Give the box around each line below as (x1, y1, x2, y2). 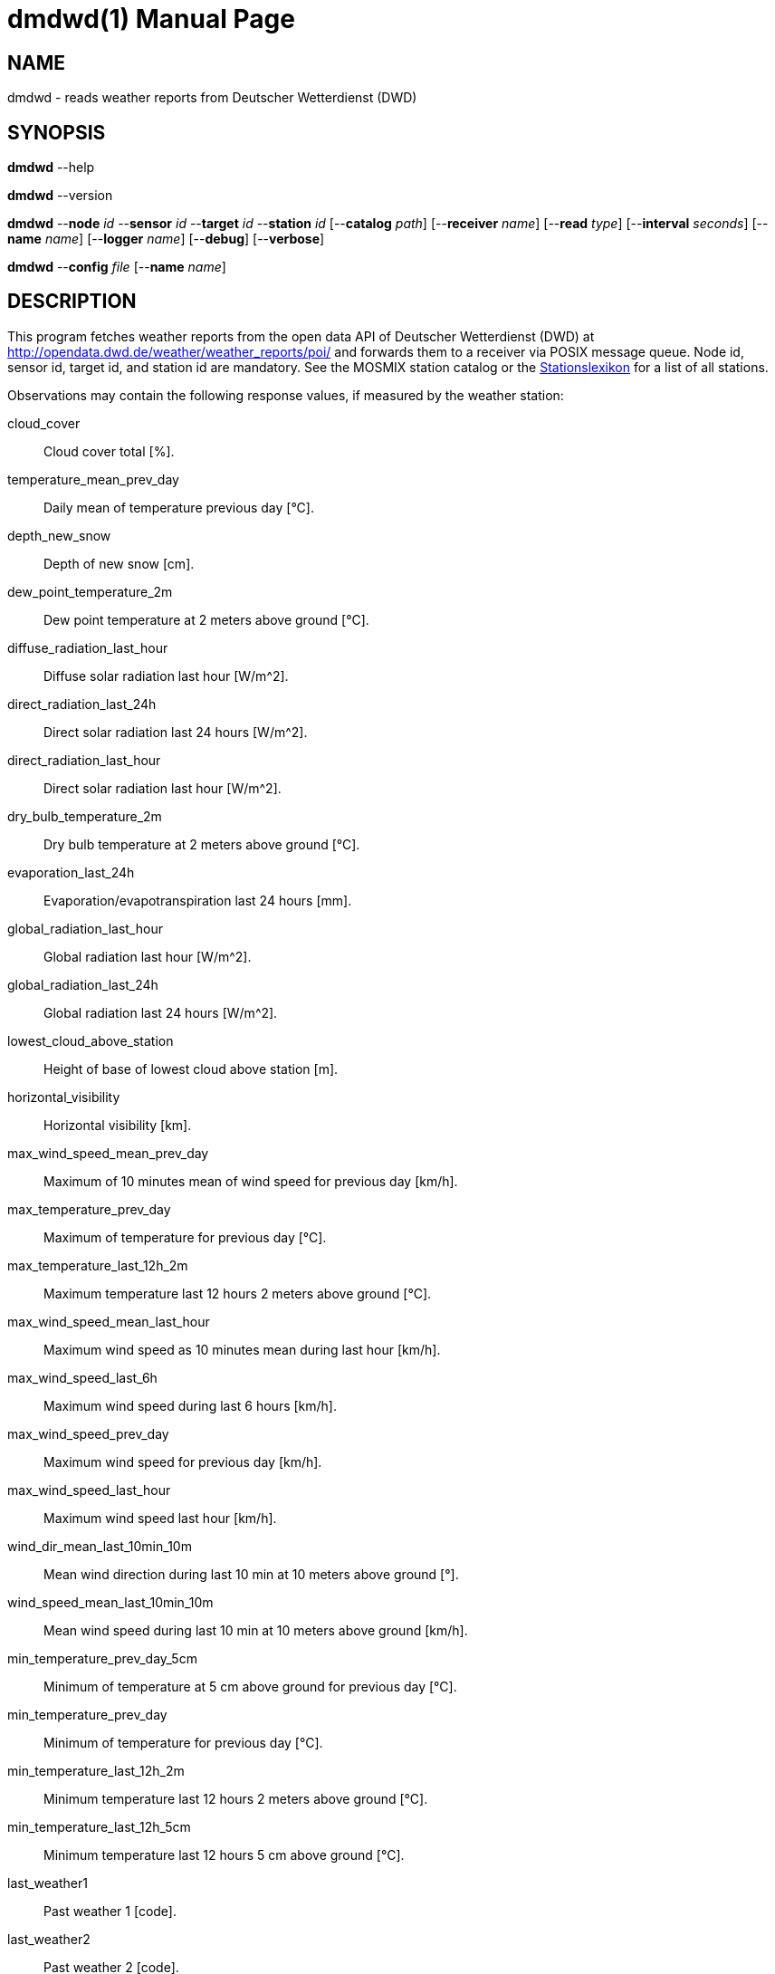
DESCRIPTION (7, 290, 137, 313)
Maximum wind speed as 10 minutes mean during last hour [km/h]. (43, 1341, 441, 1357)
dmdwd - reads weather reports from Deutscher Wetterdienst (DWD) (7, 90, 417, 106)
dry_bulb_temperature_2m (7, 808, 162, 824)
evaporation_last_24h (7, 864, 135, 880)
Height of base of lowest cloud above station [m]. (43, 1060, 339, 1077)
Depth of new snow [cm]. (43, 555, 195, 571)
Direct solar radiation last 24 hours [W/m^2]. (43, 723, 308, 740)
